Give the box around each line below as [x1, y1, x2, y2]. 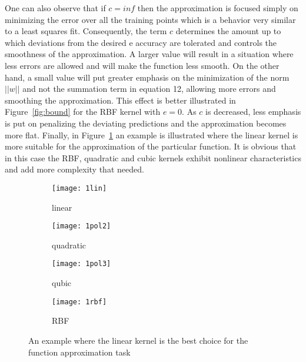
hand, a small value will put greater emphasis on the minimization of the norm [5, 71, 290, 83]
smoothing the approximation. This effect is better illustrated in [5, 94, 236, 106]
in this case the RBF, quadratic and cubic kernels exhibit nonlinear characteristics [5, 151, 301, 164]
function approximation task [28, 346, 131, 358]
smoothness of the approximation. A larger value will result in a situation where [5, 48, 294, 60]
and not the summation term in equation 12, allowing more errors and [22, 82, 276, 95]
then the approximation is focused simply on [137, 2, 298, 14]
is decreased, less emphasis [205, 105, 301, 118]
